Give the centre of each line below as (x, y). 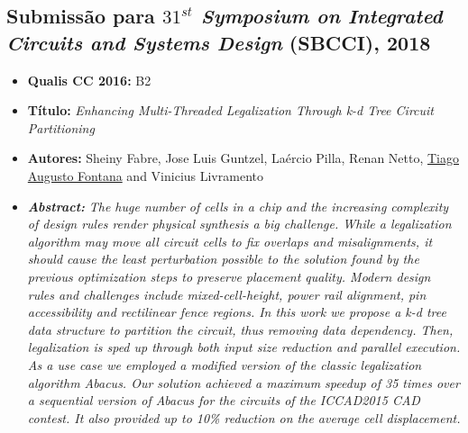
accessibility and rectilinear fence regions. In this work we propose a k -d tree (237, 312)
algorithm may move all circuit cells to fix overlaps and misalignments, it (230, 241)
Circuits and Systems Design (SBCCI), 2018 (219, 42)
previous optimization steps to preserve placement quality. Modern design (229, 276)
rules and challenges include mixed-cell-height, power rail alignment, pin (227, 294)
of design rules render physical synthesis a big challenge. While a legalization (239, 224)
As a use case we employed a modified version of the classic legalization (225, 364)
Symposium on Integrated (321, 16)
